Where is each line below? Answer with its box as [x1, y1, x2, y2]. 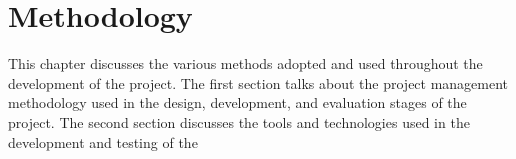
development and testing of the [8, 131, 198, 152]
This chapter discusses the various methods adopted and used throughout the [8, 53, 483, 74]
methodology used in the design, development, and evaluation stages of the [8, 92, 467, 113]
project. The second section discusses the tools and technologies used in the [8, 111, 470, 132]
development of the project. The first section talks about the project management [8, 72, 509, 93]
